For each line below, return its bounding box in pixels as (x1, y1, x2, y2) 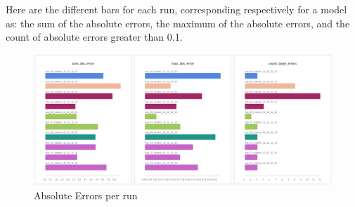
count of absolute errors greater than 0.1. (6, 29, 183, 44)
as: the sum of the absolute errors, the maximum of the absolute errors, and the (6, 15, 350, 30)
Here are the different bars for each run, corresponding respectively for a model (6, 2, 347, 16)
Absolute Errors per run (34, 187, 138, 202)
